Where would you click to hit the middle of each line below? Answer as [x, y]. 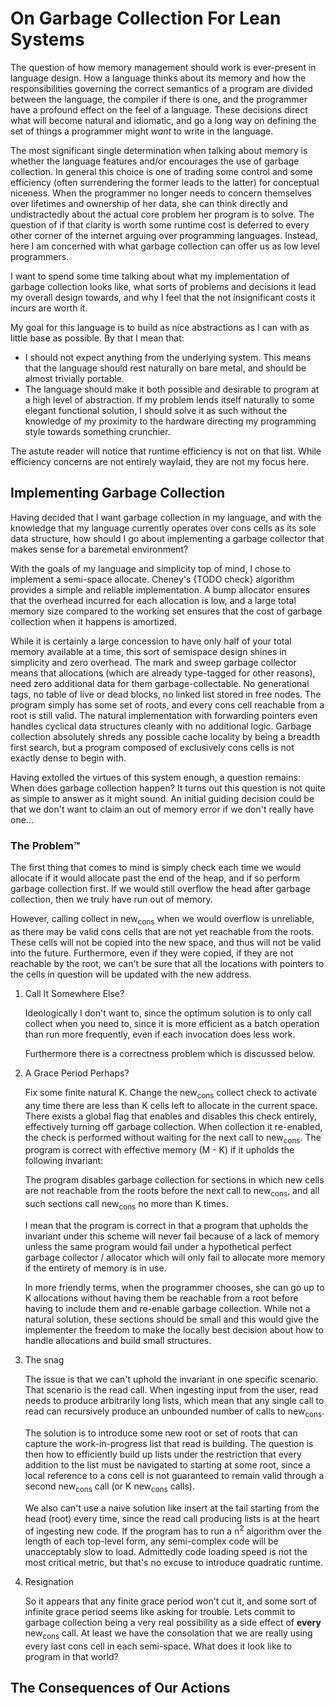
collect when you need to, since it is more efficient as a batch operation [172, 1023]
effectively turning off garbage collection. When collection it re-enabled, [173, 1126]
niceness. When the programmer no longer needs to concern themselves [161, 193]
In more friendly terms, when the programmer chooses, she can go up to [174, 1288]
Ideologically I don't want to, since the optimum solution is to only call [168, 1013]
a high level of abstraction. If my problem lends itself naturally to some [169, 399]
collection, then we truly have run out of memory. [111, 899]
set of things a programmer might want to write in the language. [142, 131]
